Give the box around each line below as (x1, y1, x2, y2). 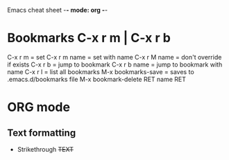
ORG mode (7, 100, 71, 115)
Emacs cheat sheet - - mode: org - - (7, 6, 108, 14)
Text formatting (7, 127, 76, 139)
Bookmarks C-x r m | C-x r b (7, 30, 171, 46)
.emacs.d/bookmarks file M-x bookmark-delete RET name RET (7, 75, 186, 83)
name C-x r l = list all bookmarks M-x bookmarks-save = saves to (7, 67, 194, 75)
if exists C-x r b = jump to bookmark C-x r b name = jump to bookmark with (7, 60, 223, 69)
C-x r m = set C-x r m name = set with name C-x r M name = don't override (7, 53, 222, 61)
